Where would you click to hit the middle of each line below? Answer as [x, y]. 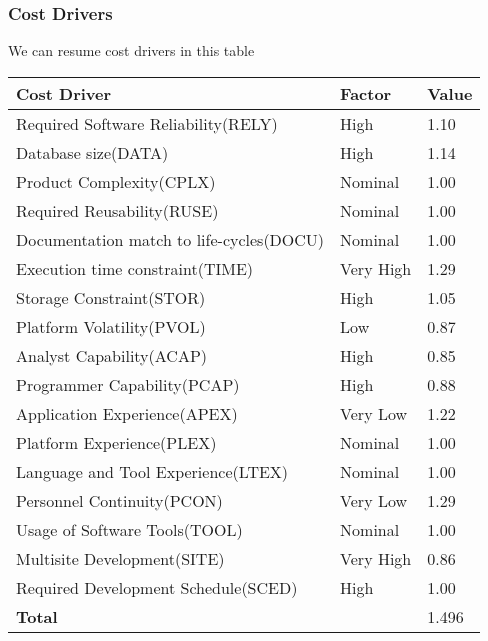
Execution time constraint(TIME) [135, 268]
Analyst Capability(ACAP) [112, 355]
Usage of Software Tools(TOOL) [129, 529]
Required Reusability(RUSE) [117, 210]
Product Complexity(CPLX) [116, 181]
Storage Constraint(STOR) [111, 297]
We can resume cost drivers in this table [131, 50]
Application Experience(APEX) [127, 413]
